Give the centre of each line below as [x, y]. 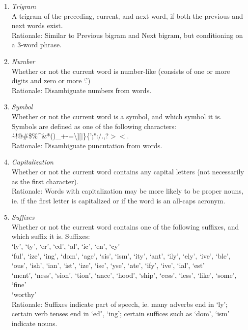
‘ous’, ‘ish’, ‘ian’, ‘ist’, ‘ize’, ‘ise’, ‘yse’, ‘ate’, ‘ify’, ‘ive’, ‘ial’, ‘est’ [108, 265]
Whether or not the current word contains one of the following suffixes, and [125, 226]
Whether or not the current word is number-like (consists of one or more [121, 71]
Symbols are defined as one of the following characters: [94, 126]
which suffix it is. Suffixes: [51, 236]
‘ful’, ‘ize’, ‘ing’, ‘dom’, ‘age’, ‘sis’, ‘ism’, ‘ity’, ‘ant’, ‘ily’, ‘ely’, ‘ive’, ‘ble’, [121, 255]
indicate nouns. [34, 323]
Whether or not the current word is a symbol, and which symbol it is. [117, 116]
